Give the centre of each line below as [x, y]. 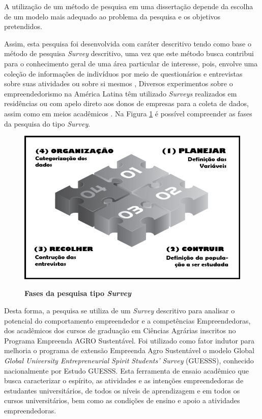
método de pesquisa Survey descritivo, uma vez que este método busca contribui [129, 53]
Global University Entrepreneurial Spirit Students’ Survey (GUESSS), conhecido [129, 361]
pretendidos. [23, 26]
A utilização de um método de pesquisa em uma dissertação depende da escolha [129, 6]
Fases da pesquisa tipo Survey [78, 293]
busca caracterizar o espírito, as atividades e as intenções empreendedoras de [124, 380]
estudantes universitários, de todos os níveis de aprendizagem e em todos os [122, 390]
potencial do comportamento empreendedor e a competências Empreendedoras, [127, 320]
